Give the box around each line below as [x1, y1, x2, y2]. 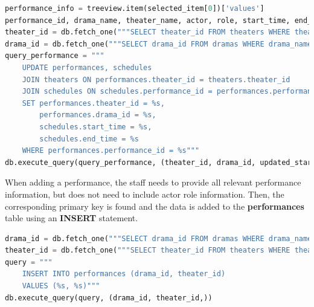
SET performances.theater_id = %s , [22, 99, 165, 108]
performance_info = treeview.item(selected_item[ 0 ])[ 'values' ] [5, 4, 264, 13]
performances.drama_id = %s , [39, 111, 156, 120]
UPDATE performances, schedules [22, 63, 152, 72]
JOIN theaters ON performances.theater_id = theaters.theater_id [22, 75, 290, 84]
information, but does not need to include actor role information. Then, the [5, 187, 284, 200]
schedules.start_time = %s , [39, 122, 152, 131]
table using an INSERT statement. [5, 212, 138, 224]
